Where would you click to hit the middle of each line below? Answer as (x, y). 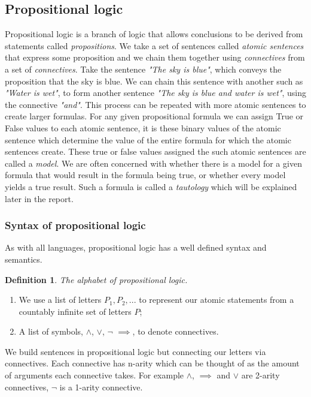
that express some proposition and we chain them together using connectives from (155, 57)
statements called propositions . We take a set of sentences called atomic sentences (154, 45)
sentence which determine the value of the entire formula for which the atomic (148, 139)
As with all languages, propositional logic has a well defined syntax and (136, 247)
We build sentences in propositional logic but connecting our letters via (135, 351)
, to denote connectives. (176, 331)
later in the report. (39, 198)
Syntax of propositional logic (75, 225)
